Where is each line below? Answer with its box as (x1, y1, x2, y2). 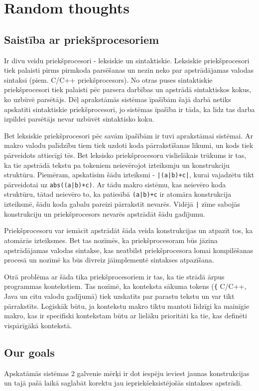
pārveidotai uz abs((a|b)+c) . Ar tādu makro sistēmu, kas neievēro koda (4, 179, 226, 189)
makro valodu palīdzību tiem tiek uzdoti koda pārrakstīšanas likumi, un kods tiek (4, 140, 254, 150)
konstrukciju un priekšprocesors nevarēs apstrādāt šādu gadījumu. (4, 208, 205, 219)
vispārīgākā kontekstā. (4, 320, 72, 330)
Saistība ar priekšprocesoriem (4, 31, 159, 47)
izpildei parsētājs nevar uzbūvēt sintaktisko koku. (4, 114, 154, 124)
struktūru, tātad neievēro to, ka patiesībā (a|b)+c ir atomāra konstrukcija (4, 189, 232, 199)
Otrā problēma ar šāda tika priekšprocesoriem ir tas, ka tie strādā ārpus (4, 271, 225, 281)
